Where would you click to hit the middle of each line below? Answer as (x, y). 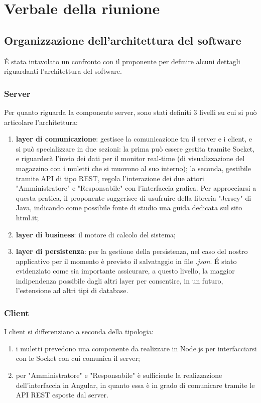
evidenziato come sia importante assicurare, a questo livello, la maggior (125, 271)
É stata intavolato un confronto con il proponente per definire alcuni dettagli (122, 61)
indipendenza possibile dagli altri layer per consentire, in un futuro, (119, 280)
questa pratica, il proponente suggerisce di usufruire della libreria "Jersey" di (134, 197)
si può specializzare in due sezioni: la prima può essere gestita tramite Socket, (135, 148)
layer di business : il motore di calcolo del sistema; (96, 234)
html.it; (27, 217)
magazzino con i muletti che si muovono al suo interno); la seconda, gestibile (133, 168)
